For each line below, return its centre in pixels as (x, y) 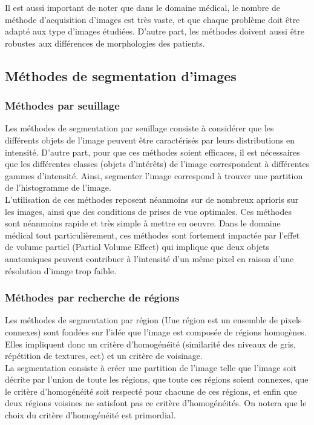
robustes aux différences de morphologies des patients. (105, 43)
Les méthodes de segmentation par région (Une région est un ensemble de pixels (153, 320)
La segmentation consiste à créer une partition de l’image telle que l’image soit (151, 367)
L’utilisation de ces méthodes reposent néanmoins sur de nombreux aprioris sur (152, 199)
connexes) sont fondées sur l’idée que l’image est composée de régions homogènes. (156, 331)
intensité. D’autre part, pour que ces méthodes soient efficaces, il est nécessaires (152, 152)
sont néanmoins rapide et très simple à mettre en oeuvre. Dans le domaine (143, 223)
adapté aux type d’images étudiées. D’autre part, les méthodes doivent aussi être (155, 31)
